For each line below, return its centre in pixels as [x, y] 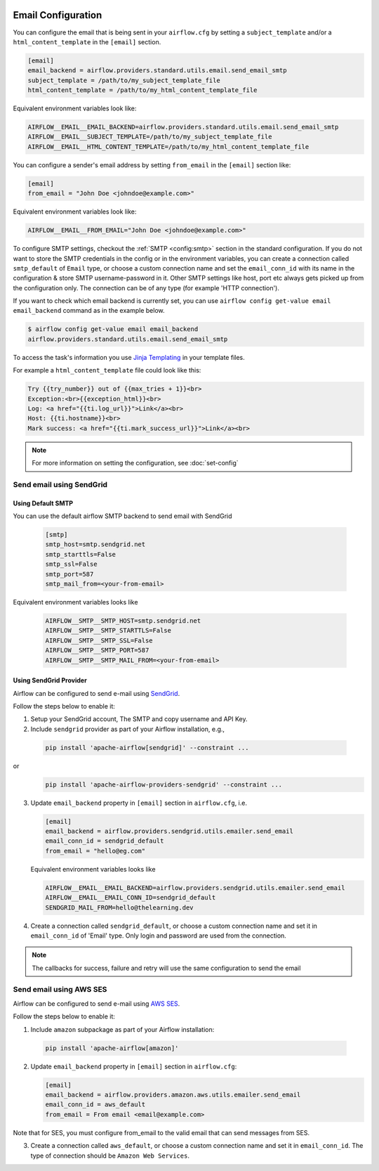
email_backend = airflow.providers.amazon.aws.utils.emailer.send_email [173, 1094]
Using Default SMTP [43, 503]
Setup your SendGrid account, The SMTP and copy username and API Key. [139, 719]
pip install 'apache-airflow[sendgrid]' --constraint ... [147, 748]
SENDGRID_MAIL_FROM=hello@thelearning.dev [119, 907]
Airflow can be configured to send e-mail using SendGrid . [97, 693]
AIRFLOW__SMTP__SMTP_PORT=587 [97, 651]
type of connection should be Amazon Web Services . [110, 1156]
